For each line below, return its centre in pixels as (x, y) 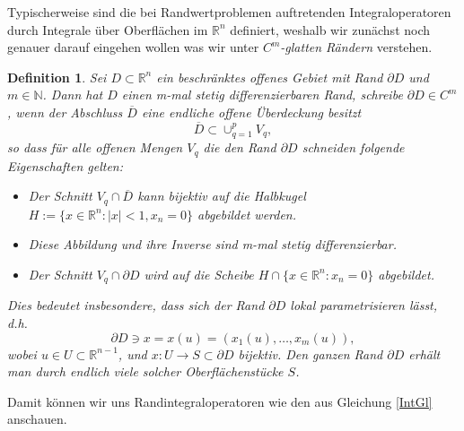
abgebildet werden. (247, 214)
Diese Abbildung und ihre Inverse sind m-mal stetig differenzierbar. (212, 244)
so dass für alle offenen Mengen (95, 147)
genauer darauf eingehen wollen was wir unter (133, 47)
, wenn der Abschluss (65, 112)
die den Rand (240, 147)
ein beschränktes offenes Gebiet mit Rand (270, 77)
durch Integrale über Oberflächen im (108, 29)
